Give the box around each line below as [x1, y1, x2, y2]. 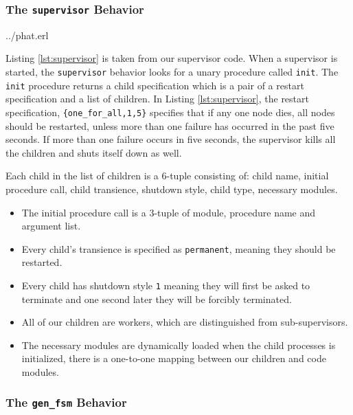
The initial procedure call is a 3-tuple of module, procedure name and [21, 205, 316, 219]
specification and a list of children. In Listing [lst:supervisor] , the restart [5, 91, 309, 106]
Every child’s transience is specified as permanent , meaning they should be [21, 241, 336, 256]
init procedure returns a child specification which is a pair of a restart [5, 78, 304, 92]
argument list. [21, 218, 81, 233]
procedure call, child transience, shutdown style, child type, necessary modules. [5, 181, 338, 196]
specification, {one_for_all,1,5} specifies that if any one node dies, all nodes [5, 104, 335, 119]
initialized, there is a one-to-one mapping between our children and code [21, 351, 326, 366]
